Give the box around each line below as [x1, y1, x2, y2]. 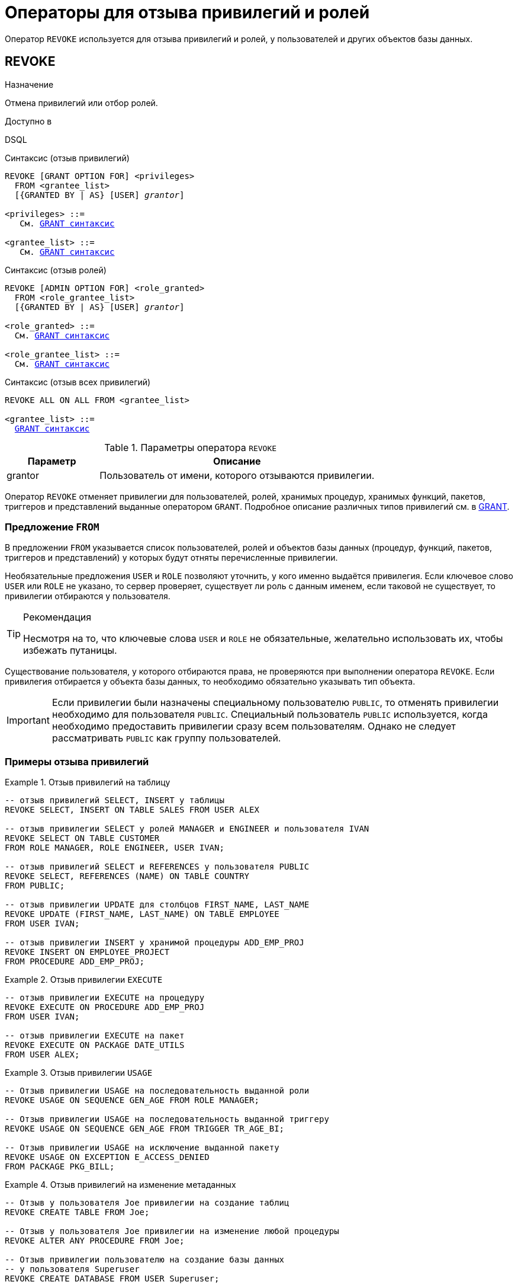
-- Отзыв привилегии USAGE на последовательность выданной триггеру [5, 1114, 329, 1124]
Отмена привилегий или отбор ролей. [5, 97, 158, 108]
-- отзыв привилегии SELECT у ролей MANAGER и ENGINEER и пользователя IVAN [5, 824, 369, 834]
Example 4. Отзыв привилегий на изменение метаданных [5, 1180, 236, 1190]
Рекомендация [23, 611, 92, 624]
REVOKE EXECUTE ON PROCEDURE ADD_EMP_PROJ [5, 1002, 205, 1012]
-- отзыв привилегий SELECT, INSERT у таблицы [5, 795, 224, 806]
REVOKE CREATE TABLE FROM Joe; [5, 1207, 150, 1217]
